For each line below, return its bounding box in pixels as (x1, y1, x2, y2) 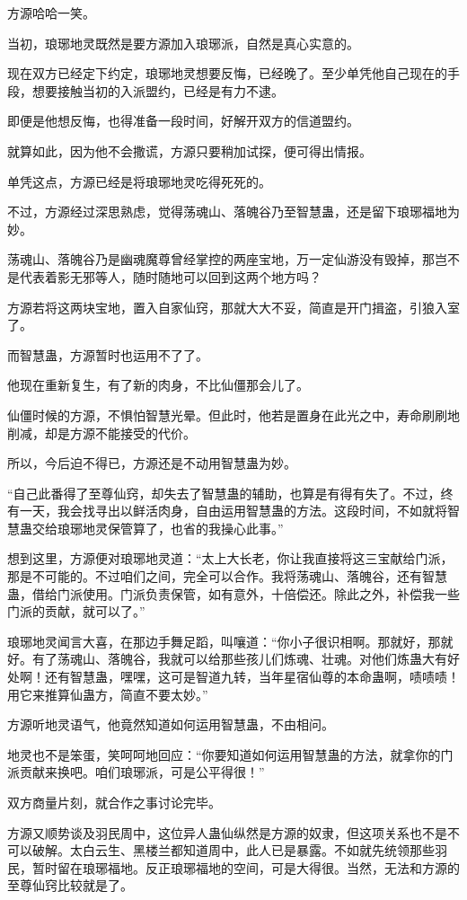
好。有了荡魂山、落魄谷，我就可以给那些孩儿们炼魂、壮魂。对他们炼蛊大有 (7, 649, 447, 668)
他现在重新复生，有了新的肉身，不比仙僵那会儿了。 (7, 375, 309, 394)
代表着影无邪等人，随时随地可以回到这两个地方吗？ (19, 267, 322, 286)
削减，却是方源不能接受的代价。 (7, 423, 196, 442)
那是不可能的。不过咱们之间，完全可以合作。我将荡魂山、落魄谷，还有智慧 (7, 567, 447, 586)
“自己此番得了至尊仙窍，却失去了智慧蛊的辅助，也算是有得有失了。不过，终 (7, 483, 454, 502)
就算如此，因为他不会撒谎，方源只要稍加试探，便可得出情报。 (7, 141, 372, 160)
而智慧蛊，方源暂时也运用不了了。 (7, 345, 208, 364)
